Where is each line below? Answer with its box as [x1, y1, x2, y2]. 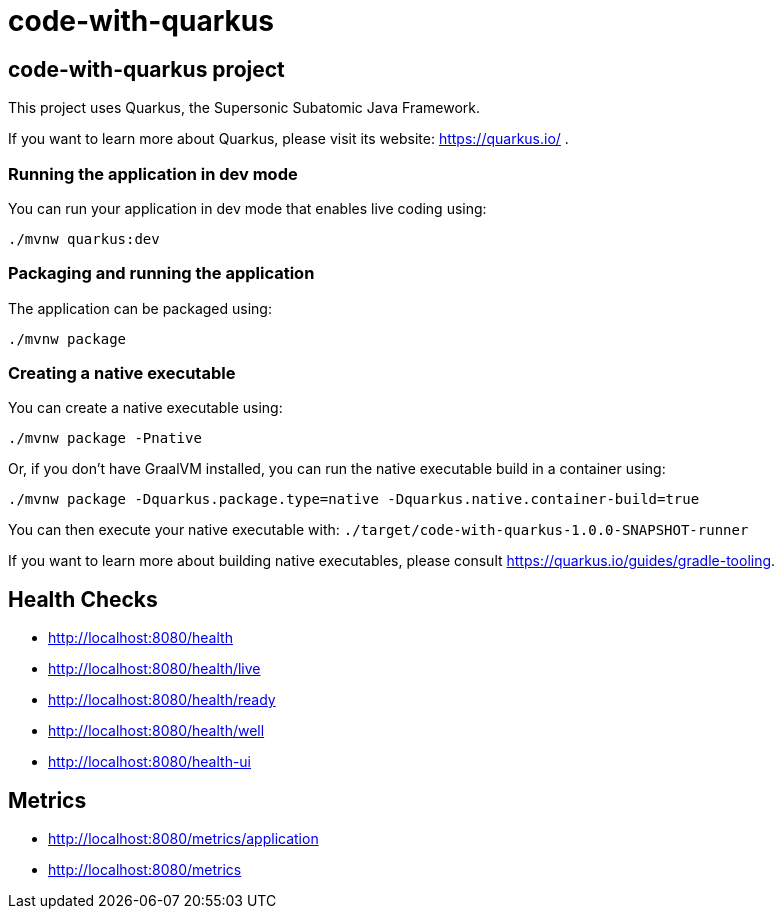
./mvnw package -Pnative [8, 430, 202, 447]
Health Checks [8, 586, 158, 612]
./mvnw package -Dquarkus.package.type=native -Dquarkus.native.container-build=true [8, 491, 700, 508]
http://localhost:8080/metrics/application [48, 830, 319, 848]
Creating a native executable [8, 363, 236, 384]
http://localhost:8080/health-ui [48, 753, 252, 771]
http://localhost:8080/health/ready [48, 691, 276, 709]
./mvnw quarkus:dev [8, 230, 160, 247]
